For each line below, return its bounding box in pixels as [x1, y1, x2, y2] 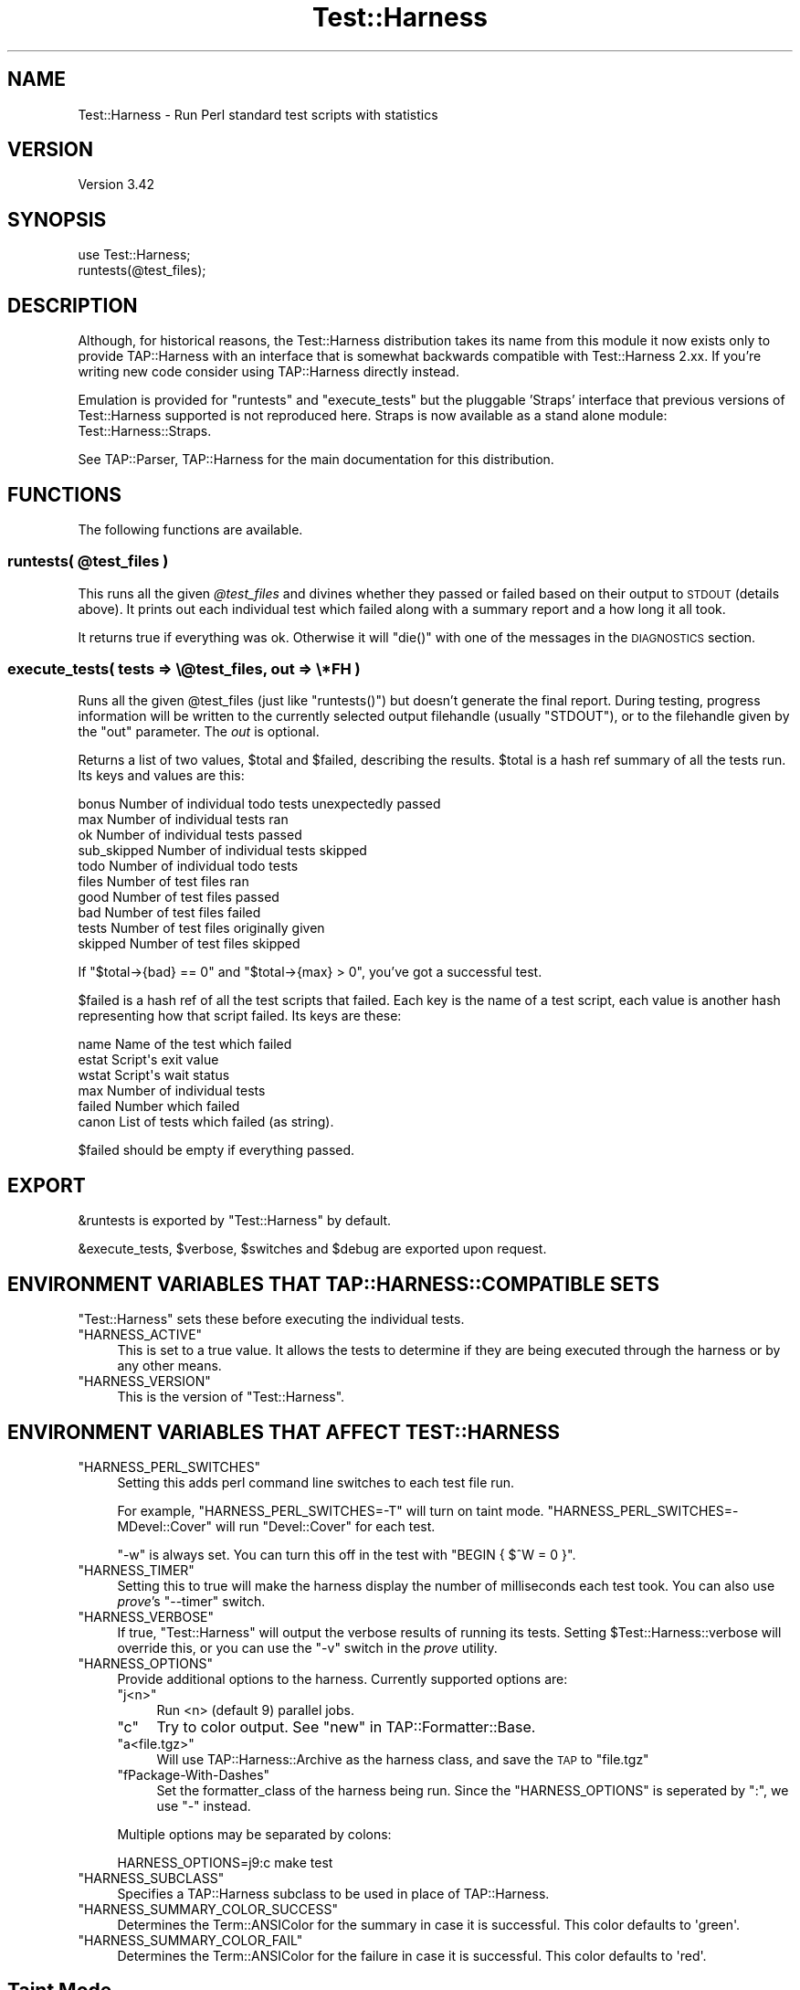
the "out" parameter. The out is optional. [78, 724, 320, 740]
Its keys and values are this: [78, 767, 245, 784]
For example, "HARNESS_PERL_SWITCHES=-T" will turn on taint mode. [117, 1503, 544, 1519]
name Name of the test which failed [78, 1036, 292, 1053]
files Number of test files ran [78, 873, 249, 890]
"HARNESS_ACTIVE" [78, 1327, 203, 1343]
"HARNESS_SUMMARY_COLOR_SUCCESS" [78, 1901, 338, 1917]
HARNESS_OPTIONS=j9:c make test [117, 1855, 333, 1870]
